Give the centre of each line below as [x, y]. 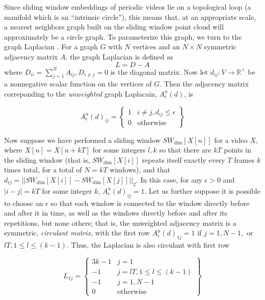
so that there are [185, 150]
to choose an [24, 203]
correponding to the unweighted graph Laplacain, [81, 93]
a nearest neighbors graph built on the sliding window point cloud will [114, 27]
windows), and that [140, 170]
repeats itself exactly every [183, 159]
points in [238, 150]
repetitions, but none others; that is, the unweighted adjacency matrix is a [120, 222]
